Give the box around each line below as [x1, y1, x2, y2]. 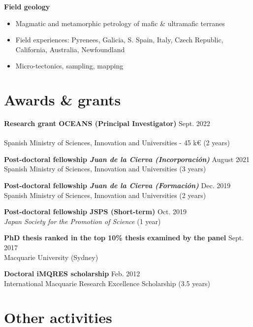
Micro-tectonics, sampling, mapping [15, 61, 124, 71]
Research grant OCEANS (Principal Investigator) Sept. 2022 [4, 118, 210, 129]
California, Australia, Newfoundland [15, 44, 125, 54]
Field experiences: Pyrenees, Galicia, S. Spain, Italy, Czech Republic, [15, 34, 223, 45]
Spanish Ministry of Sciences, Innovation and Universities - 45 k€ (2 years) [4, 137, 230, 148]
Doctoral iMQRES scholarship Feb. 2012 [4, 268, 140, 279]
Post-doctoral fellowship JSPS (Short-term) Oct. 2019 [4, 206, 187, 217]
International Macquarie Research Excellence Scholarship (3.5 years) [4, 278, 210, 288]
